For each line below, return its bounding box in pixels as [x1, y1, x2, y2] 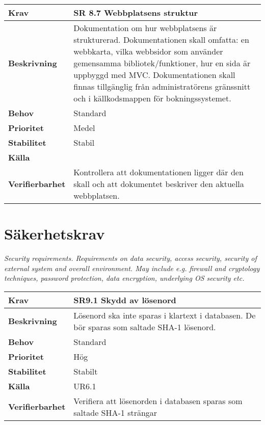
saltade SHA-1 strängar [73, 406, 157, 418]
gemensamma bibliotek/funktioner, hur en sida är [73, 57, 251, 69]
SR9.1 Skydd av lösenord [73, 294, 176, 306]
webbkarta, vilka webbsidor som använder [73, 45, 223, 57]
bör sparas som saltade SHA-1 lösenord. [73, 321, 216, 333]
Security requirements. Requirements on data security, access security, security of [4, 253, 257, 263]
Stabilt [73, 365, 98, 377]
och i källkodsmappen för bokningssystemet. [73, 92, 231, 104]
